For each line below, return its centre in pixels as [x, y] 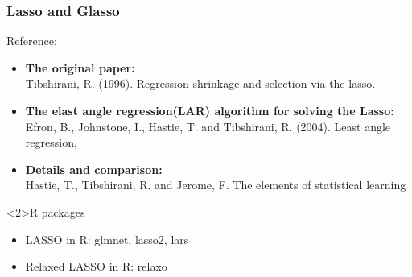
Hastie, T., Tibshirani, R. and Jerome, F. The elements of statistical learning [216, 185]
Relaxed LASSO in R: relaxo [96, 266]
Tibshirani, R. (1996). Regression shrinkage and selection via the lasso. [200, 83]
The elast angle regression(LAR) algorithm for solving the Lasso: [210, 110]
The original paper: [80, 67]
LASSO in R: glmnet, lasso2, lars [107, 239]
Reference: [32, 41]
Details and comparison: [94, 169]
